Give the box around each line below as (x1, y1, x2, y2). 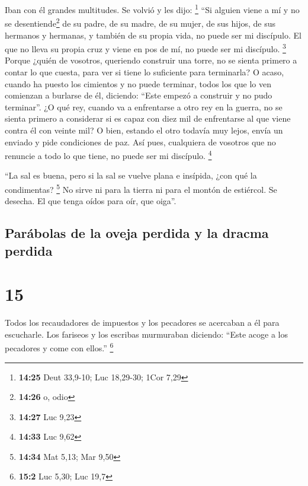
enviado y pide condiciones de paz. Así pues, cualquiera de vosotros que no (5, 135, 276, 148)
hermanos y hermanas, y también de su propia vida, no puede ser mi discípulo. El (5, 28, 301, 41)
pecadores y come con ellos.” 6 (5, 340, 114, 354)
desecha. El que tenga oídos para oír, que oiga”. (5, 195, 177, 207)
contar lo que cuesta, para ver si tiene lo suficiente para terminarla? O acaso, (5, 65, 284, 78)
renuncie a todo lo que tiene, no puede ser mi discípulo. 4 (5, 148, 212, 161)
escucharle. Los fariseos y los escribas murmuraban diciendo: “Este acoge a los (5, 328, 288, 340)
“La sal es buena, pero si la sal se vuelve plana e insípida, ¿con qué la (5, 169, 257, 182)
